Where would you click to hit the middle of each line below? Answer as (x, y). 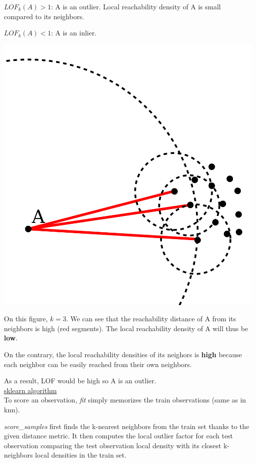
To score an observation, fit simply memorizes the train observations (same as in (125, 400)
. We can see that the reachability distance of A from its (151, 319)
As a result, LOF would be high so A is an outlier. (80, 381)
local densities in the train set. (81, 455)
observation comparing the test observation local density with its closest (113, 445)
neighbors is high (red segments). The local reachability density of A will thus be (126, 328)
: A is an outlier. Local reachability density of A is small (136, 6)
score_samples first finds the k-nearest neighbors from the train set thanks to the (127, 426)
